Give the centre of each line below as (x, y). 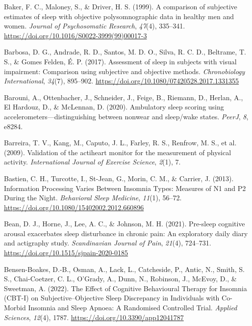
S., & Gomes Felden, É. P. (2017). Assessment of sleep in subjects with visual (120, 61)
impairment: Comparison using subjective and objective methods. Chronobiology (125, 71)
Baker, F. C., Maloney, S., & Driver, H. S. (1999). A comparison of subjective (121, 6)
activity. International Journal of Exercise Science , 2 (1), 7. (92, 162)
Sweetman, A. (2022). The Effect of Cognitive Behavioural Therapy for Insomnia (126, 288)
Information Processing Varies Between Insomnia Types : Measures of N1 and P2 (125, 188)
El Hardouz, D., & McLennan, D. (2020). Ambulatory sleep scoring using (114, 107)
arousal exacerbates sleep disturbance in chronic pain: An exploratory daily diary (126, 233)
